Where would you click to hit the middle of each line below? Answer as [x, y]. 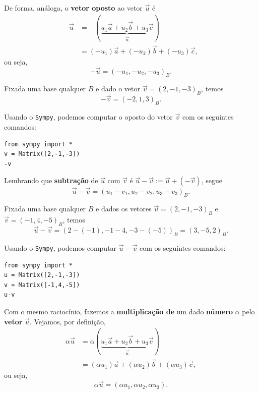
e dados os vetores [124, 209]
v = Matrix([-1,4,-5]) [42, 285]
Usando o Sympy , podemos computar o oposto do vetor [88, 117]
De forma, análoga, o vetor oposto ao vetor [73, 8]
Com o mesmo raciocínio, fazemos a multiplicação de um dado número [118, 311]
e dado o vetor [118, 89]
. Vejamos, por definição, [68, 321]
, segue [212, 180]
